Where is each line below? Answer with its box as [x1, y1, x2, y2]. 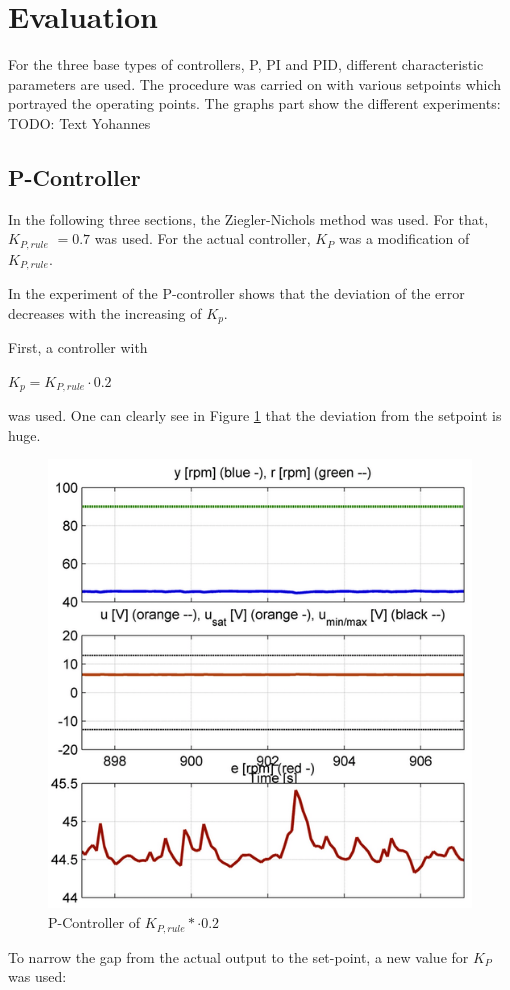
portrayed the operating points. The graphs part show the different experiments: [8, 93, 501, 114]
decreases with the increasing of [8, 302, 202, 323]
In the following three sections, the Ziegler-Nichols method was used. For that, [8, 208, 489, 229]
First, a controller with [8, 337, 148, 358]
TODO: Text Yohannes [8, 112, 151, 133]
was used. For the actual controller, [94, 228, 311, 249]
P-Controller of [48, 912, 141, 933]
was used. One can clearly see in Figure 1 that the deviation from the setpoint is [8, 405, 502, 426]
